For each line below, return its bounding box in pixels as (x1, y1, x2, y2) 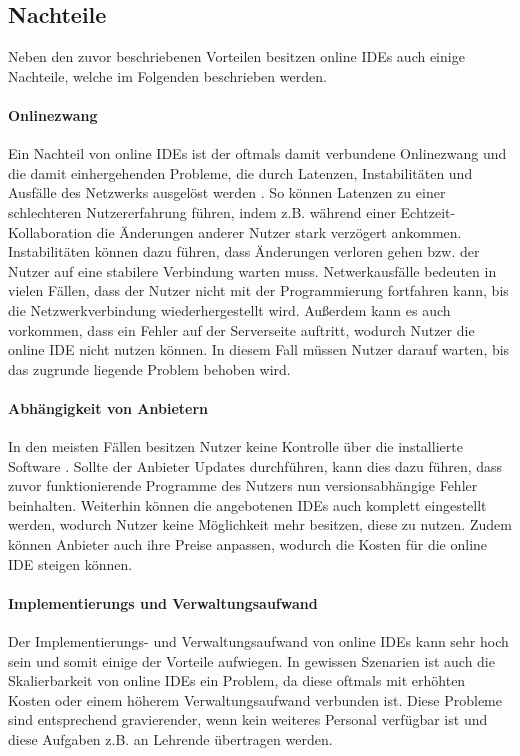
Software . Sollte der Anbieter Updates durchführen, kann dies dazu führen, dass (8, 455, 503, 476)
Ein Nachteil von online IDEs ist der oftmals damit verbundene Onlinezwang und (8, 143, 507, 164)
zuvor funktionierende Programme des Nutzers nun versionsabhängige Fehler (8, 475, 478, 496)
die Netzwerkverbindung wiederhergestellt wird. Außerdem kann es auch (8, 299, 451, 320)
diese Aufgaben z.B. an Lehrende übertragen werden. (8, 729, 333, 750)
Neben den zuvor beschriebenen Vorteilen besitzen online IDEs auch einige (8, 46, 465, 67)
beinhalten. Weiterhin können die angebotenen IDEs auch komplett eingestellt (8, 494, 487, 515)
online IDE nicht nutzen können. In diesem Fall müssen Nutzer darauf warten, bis (8, 339, 510, 360)
